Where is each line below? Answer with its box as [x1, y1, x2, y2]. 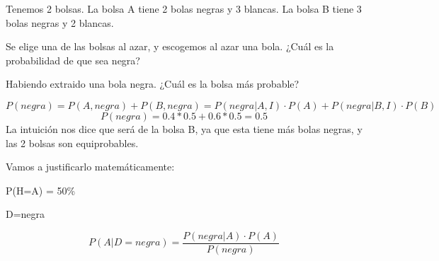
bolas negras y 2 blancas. [6, 15, 114, 30]
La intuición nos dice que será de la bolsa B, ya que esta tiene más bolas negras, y [6, 121, 363, 136]
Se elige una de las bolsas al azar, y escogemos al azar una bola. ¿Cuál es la [6, 39, 334, 54]
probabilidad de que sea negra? [6, 52, 140, 67]
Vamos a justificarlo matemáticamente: [6, 159, 175, 174]
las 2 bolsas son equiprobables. [6, 135, 139, 150]
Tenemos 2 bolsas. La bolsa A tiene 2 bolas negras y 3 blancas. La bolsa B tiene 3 [6, 1, 362, 16]
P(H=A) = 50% [6, 182, 76, 197]
